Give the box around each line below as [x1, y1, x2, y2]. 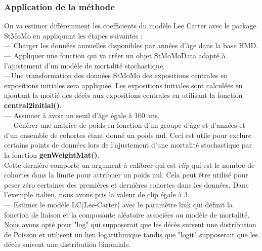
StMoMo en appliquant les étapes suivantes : [4, 30, 143, 41]
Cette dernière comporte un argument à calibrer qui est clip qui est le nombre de [4, 159, 255, 170]
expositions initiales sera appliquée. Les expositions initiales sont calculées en [4, 80, 243, 90]
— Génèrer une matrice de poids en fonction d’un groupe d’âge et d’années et [4, 120, 245, 130]
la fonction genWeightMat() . [4, 149, 100, 160]
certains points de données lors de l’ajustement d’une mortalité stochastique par [4, 139, 252, 150]
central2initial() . [4, 99, 62, 110]
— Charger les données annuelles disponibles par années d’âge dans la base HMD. [4, 40, 258, 51]
